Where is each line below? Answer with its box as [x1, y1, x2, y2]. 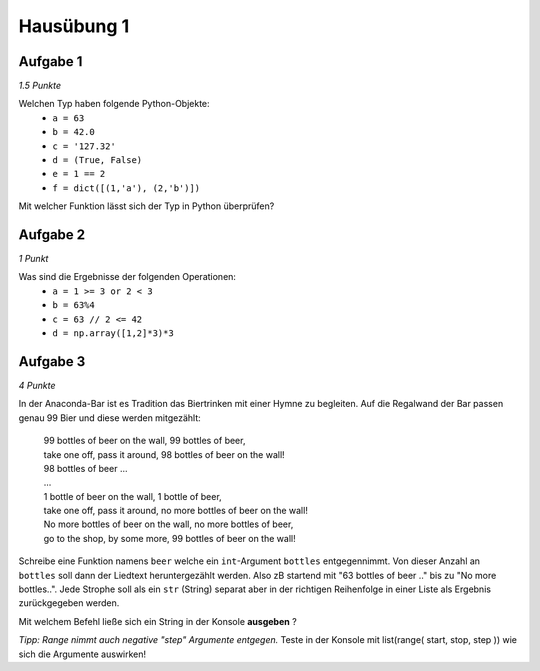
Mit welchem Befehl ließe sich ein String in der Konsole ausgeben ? [18, 615, 297, 627]
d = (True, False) [52, 155, 143, 166]
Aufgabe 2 [18, 226, 86, 243]
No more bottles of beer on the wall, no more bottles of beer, [43, 518, 294, 530]
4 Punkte [18, 379, 56, 391]
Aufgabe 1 [18, 53, 83, 70]
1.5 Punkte [18, 80, 62, 92]
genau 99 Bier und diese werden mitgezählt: [18, 411, 202, 424]
